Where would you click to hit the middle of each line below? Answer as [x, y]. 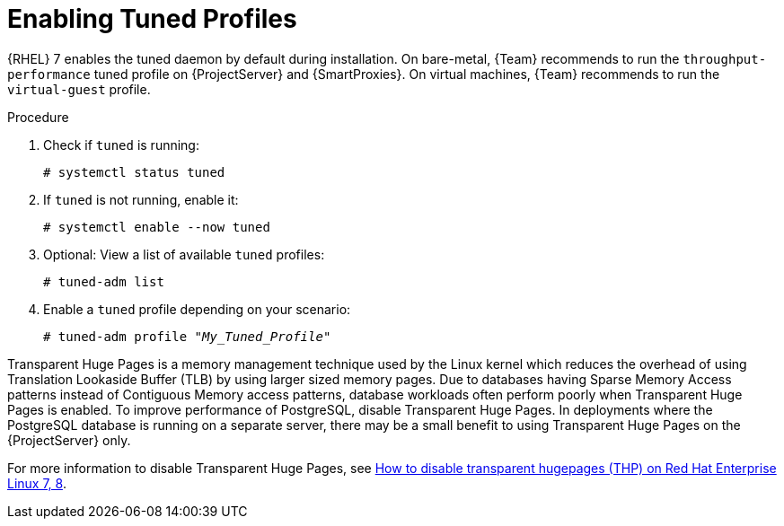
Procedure [38, 117]
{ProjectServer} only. [69, 440]
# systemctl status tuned [134, 172]
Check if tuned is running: [121, 145]
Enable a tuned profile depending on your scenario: [197, 309]
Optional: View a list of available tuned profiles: [184, 254]
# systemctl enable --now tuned [157, 227]
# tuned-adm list [104, 281]
